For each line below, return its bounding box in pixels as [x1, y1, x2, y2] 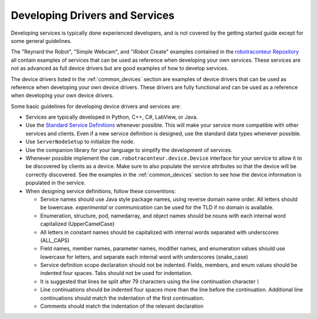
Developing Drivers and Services [11, 9, 175, 22]
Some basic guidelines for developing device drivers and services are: [11, 103, 181, 110]
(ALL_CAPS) [40, 237, 70, 244]
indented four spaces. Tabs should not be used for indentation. [40, 270, 193, 277]
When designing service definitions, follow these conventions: [25, 187, 176, 194]
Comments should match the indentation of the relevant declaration [40, 303, 204, 310]
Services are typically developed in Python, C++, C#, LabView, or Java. [25, 113, 198, 120]
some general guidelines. [11, 37, 72, 44]
